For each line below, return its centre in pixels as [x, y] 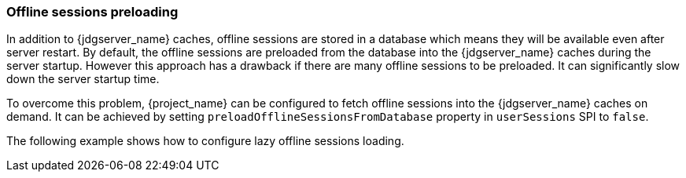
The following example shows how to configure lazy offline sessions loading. [205, 141]
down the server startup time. [83, 79]
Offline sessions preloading [92, 12]
